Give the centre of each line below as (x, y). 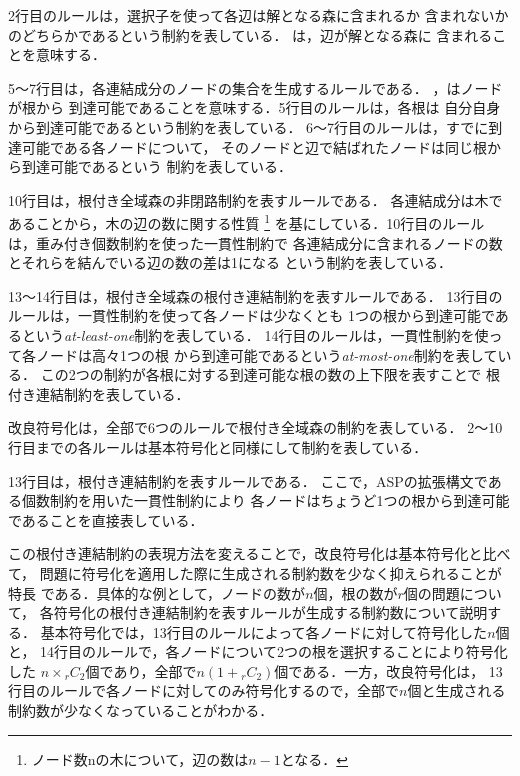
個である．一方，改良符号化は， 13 (388, 670)
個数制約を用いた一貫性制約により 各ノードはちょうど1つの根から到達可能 (265, 500)
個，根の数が (355, 592)
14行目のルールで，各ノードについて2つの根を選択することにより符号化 (274, 651)
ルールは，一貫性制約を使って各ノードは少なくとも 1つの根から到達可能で (251, 315)
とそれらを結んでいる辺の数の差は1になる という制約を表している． (230, 262)
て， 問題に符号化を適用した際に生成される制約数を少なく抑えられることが (255, 572)
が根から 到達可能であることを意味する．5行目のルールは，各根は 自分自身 (254, 107)
